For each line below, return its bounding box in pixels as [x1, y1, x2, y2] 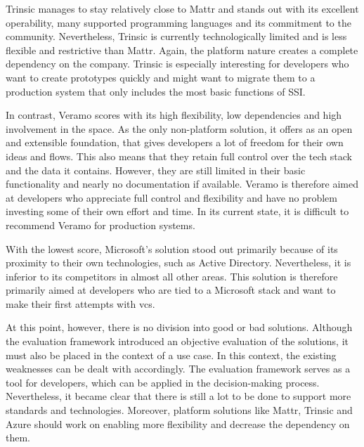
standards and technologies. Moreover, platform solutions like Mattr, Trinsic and [6, 403, 353, 417]
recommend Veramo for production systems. [6, 217, 195, 232]
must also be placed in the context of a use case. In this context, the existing [6, 347, 337, 362]
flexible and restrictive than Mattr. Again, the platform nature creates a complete [6, 42, 358, 57]
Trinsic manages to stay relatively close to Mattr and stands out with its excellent [6, 1, 359, 15]
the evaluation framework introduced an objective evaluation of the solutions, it [6, 334, 349, 349]
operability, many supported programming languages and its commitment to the [6, 15, 351, 30]
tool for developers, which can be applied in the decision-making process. [6, 375, 320, 389]
